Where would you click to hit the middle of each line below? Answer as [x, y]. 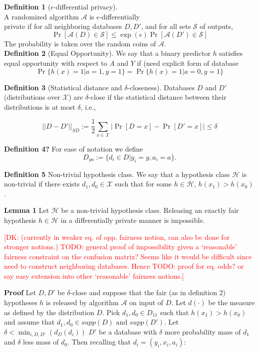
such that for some [143, 184]
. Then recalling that [99, 342]
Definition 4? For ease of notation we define [74, 149]
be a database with [128, 331]
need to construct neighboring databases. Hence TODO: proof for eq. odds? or [124, 266]
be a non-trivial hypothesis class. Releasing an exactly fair [150, 210]
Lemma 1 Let [27, 210]
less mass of [41, 342]
